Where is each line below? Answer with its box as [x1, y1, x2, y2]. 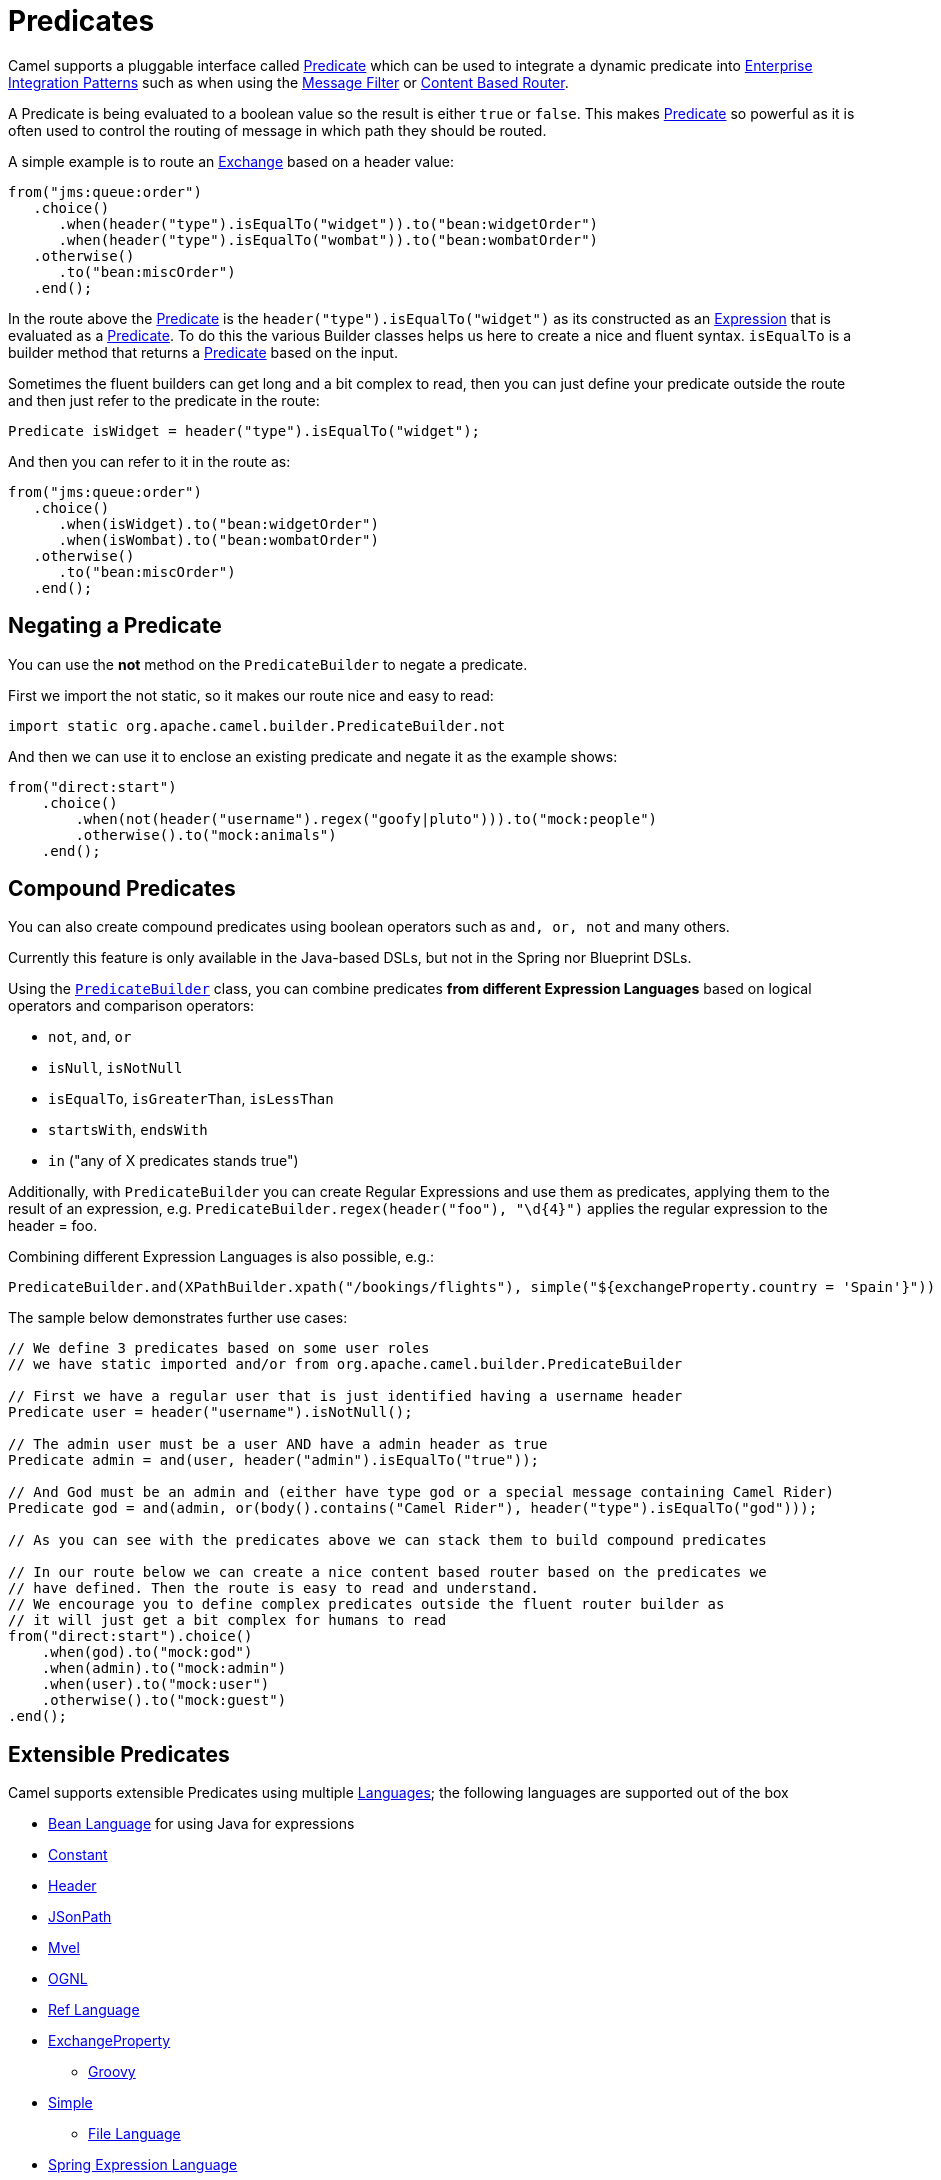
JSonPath [48, 1908, 112, 1926]
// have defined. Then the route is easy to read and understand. [8, 1580, 540, 1597]
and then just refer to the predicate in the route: [8, 391, 320, 409]
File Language [88, 2125, 181, 2143]
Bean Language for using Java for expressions [48, 1815, 355, 1833]
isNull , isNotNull [48, 1059, 183, 1077]
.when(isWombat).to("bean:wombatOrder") [58, 531, 379, 548]
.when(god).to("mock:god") [41, 1644, 253, 1661]
